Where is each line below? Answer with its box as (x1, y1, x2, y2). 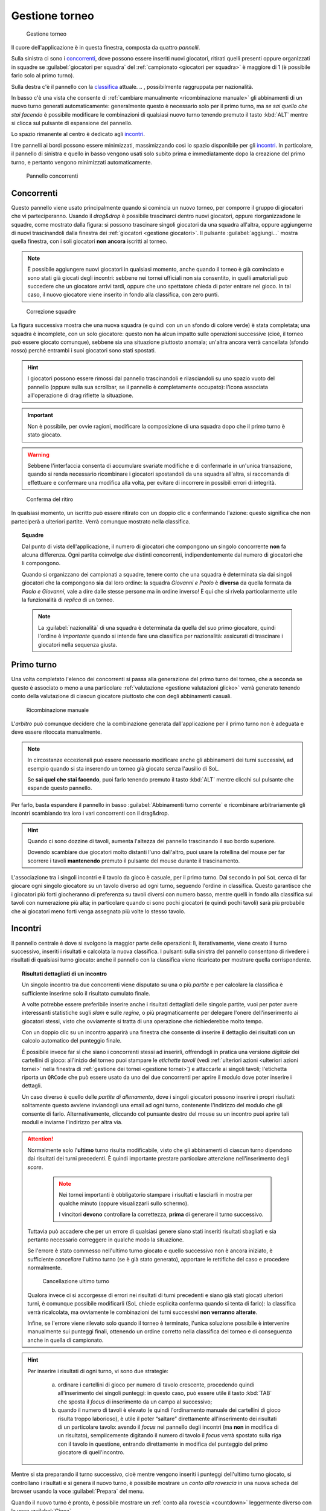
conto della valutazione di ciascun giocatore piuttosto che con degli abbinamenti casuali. (11, 693, 232, 700)
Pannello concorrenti (26, 172, 78, 180)
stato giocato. (27, 431, 62, 438)
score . (27, 1163, 43, 1171)
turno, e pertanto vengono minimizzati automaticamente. (11, 158, 153, 166)
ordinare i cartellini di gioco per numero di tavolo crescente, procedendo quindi (57, 1381, 255, 1388)
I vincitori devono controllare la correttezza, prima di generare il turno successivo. (59, 1211, 264, 1218)
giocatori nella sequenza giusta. (38, 641, 118, 648)
